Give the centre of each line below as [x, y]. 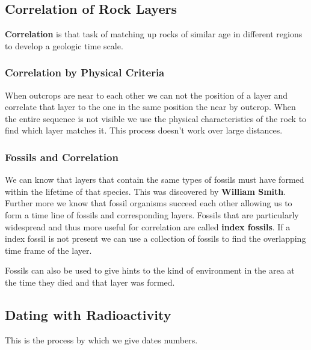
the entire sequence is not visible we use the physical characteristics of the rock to [156, 118]
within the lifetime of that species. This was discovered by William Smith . [146, 191]
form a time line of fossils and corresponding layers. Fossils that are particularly [152, 214]
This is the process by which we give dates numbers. [101, 339]
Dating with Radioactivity [88, 314]
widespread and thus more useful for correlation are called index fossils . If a [148, 226]
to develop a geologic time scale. [64, 45]
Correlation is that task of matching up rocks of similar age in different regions [154, 34]
